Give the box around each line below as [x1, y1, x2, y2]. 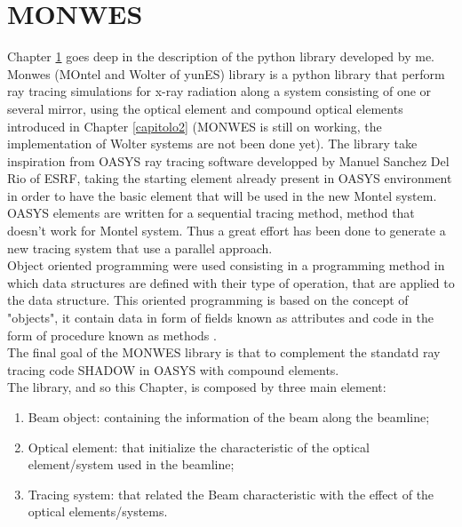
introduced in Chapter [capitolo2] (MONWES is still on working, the [7, 116, 382, 135]
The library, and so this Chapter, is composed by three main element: [7, 378, 386, 396]
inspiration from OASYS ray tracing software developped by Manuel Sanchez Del [7, 151, 450, 170]
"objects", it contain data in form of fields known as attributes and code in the [7, 308, 434, 327]
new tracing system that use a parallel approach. [7, 238, 273, 257]
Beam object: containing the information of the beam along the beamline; [28, 408, 430, 426]
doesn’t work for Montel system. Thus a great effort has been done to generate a [7, 221, 446, 240]
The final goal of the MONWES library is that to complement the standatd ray [7, 343, 441, 362]
